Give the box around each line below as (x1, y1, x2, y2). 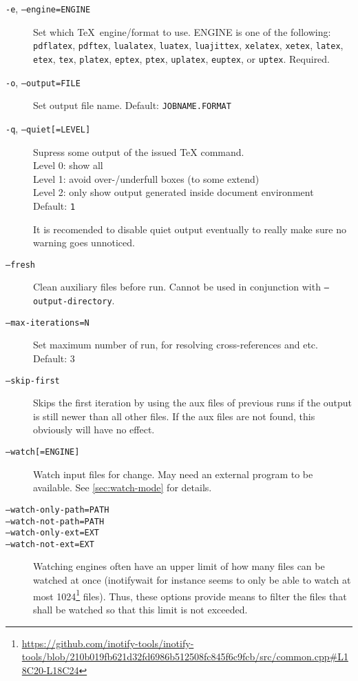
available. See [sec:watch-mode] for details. (33, 480, 212, 495)
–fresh (6, 259, 35, 270)
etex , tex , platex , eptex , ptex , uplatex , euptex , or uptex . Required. (33, 51, 330, 66)
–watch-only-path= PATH (6, 504, 109, 515)
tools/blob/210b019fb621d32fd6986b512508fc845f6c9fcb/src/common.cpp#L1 (21, 649, 348, 664)
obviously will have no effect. (33, 422, 155, 437)
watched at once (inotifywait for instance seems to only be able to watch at (33, 573, 351, 587)
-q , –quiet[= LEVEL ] (6, 121, 91, 135)
